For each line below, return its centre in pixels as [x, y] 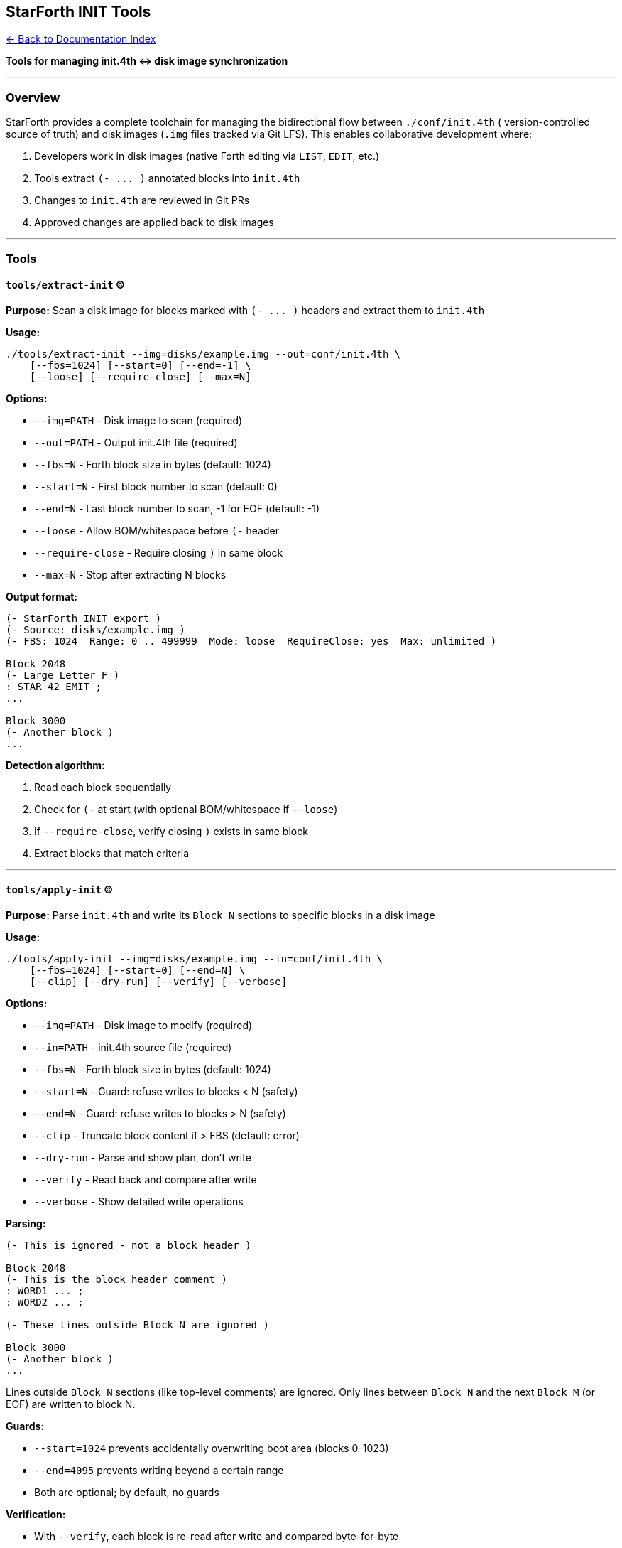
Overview [33, 97]
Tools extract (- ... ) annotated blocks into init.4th [167, 178]
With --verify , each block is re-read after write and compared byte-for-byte [217, 1536]
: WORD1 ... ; [45, 1290]
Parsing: [26, 1223]
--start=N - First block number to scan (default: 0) [156, 486]
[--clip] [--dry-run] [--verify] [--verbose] [158, 981]
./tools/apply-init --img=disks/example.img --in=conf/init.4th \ [195, 958]
